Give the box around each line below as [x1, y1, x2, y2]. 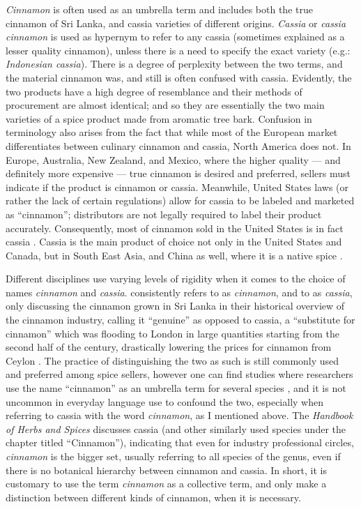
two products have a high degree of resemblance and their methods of [6, 84, 302, 98]
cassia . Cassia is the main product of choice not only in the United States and [6, 234, 342, 249]
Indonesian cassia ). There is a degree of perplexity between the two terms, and [6, 56, 343, 71]
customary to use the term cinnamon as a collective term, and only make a [6, 476, 327, 491]
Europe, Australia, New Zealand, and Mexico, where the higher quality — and [6, 152, 341, 167]
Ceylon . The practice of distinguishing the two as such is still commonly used [6, 353, 339, 367]
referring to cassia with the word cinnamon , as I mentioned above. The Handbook [6, 408, 353, 423]
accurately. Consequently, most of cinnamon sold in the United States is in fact [6, 220, 344, 235]
